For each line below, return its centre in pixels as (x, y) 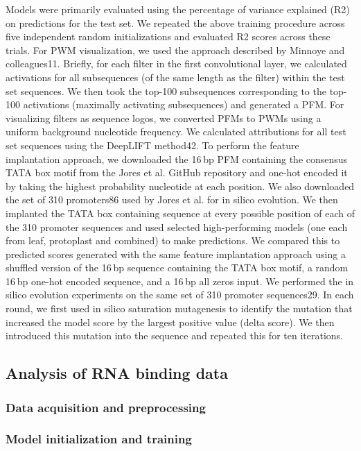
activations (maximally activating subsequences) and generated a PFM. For (184, 104)
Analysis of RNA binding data (117, 373)
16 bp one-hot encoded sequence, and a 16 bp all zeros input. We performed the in (180, 281)
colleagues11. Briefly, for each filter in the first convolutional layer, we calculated (176, 63)
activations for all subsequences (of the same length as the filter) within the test (175, 77)
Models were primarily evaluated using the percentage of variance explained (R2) (178, 9)
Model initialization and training (99, 439)
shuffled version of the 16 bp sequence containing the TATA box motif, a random (177, 267)
